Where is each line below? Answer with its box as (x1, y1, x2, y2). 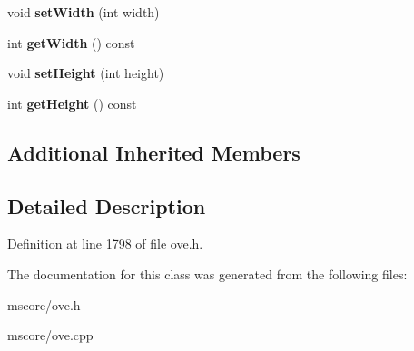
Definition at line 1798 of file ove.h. (7, 234, 203, 253)
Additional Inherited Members (7, 138, 301, 166)
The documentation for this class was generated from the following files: (7, 264, 408, 283)
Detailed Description (7, 191, 206, 219)
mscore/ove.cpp (7, 326, 94, 345)
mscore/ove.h (7, 295, 81, 314)
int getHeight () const (7, 93, 137, 112)
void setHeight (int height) (7, 63, 164, 83)
